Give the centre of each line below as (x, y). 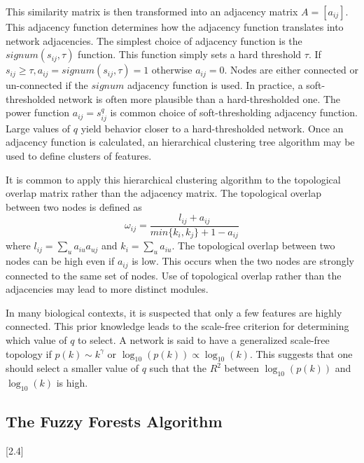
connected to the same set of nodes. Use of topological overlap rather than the (174, 275)
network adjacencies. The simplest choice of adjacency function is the (154, 40)
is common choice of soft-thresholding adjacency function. (234, 112)
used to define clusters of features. (79, 155)
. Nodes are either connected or (291, 70)
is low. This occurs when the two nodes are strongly (243, 261)
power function (38, 112)
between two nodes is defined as (74, 206)
